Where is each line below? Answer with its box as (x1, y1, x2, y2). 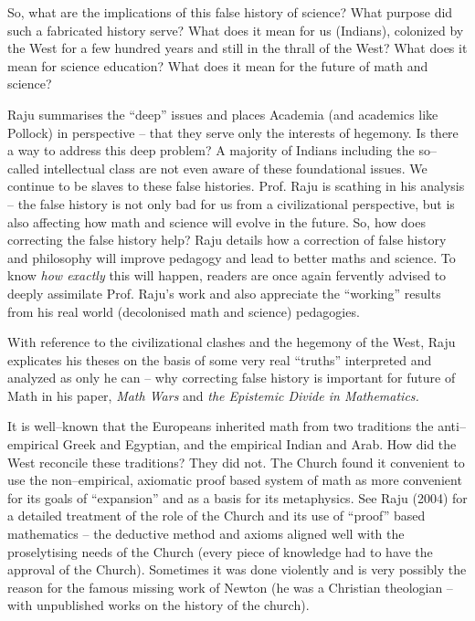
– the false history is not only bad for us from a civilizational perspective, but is (7, 194, 455, 213)
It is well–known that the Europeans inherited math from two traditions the (7, 416, 434, 436)
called (7, 158, 39, 177)
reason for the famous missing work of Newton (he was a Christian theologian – (7, 577, 453, 596)
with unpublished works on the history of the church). (7, 595, 310, 615)
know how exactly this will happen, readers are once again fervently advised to (7, 266, 447, 285)
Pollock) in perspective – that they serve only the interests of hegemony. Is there (7, 122, 459, 142)
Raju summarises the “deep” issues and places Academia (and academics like (7, 104, 438, 123)
